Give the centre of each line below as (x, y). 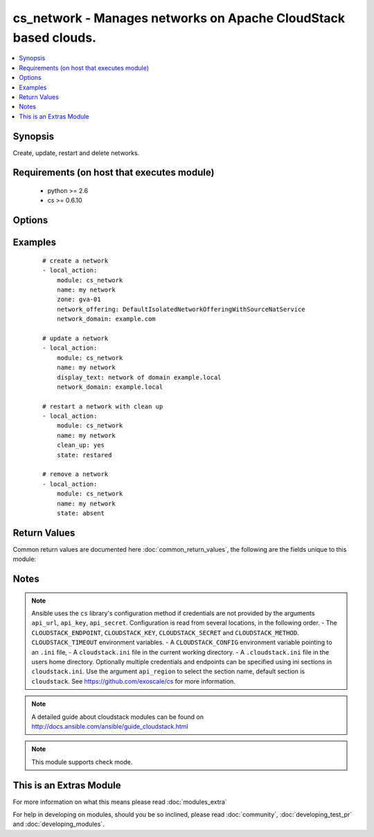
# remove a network (75, 474)
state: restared (84, 455)
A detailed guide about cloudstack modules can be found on (118, 717)
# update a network (75, 338)
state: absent (81, 513)
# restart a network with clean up (103, 406)
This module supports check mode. (82, 762)
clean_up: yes (81, 445)
